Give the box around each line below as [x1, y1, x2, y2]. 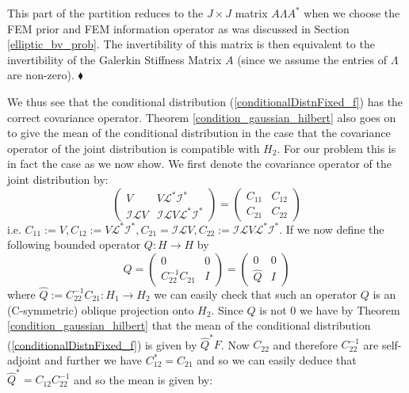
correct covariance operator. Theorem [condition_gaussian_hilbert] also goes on [7, 109, 396, 125]
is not [259, 301, 287, 318]
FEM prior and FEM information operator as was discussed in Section [7, 20, 350, 36]
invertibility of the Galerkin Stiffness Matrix [7, 51, 222, 67]
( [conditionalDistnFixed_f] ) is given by [7, 336, 197, 353]
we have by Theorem [299, 301, 400, 318]
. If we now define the [279, 220, 384, 237]
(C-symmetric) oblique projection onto [7, 301, 194, 318]
